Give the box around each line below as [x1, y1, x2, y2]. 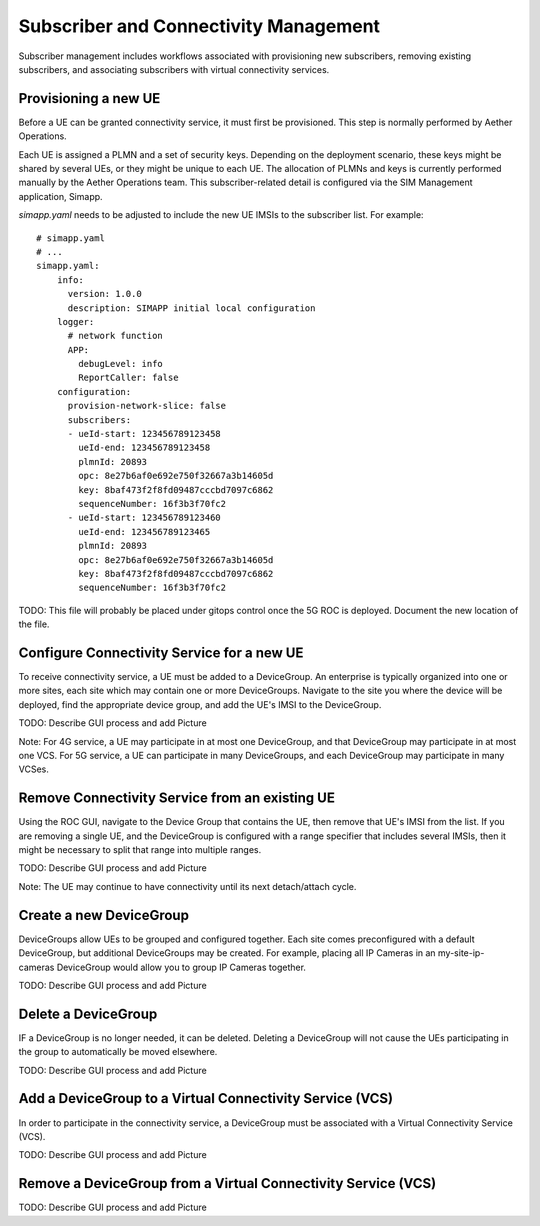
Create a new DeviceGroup [18, 906, 190, 924]
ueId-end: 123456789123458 [78, 442, 211, 454]
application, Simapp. [18, 190, 104, 202]
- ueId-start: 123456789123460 [67, 512, 222, 524]
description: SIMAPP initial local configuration [67, 302, 316, 314]
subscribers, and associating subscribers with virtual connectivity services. [18, 63, 330, 75]
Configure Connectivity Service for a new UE [18, 644, 304, 661]
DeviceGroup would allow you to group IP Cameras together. [56, 961, 307, 973]
